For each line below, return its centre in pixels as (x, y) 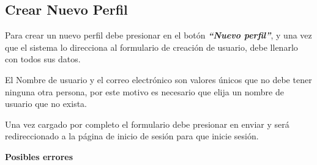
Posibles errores (39, 156)
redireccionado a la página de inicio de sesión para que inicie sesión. (132, 136)
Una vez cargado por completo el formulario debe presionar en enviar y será (147, 124)
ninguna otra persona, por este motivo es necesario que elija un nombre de (144, 91)
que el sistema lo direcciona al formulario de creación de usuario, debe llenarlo (151, 47)
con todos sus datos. (43, 59)
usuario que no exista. (46, 104)
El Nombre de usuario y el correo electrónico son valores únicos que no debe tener (158, 79)
